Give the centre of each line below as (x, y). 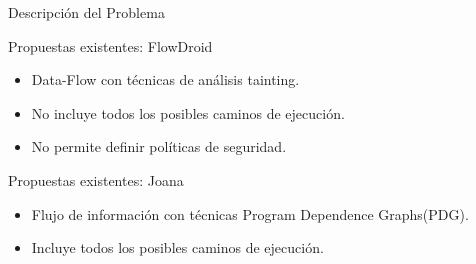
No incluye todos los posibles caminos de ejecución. (188, 112)
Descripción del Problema (86, 12)
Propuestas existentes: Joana (96, 179)
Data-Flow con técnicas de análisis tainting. (165, 79)
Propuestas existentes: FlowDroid (110, 45)
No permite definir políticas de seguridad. (159, 146)
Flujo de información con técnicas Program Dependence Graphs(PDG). (250, 213)
